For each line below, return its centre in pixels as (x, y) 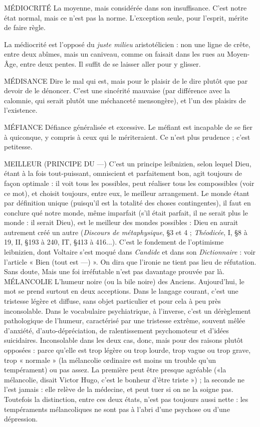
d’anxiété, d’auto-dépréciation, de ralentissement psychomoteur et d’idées (116, 330)
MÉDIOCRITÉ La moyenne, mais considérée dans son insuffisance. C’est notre (125, 8)
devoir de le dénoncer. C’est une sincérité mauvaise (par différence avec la (117, 90)
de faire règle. (25, 27)
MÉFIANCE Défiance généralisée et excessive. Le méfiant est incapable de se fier (128, 127)
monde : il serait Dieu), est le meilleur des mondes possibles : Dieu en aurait (121, 222)
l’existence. (21, 110)
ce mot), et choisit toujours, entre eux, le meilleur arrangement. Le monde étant (127, 193)
